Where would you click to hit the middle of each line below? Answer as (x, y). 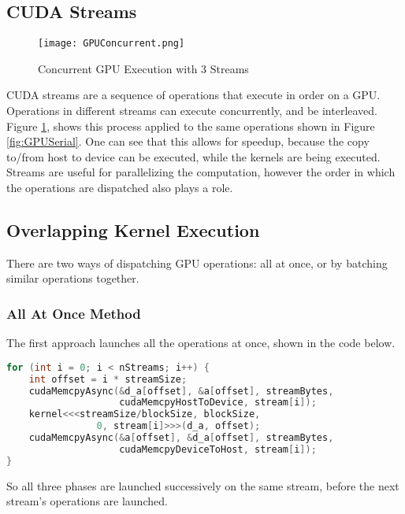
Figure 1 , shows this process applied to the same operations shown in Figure (191, 126)
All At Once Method (74, 313)
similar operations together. (73, 278)
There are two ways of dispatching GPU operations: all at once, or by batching (197, 263)
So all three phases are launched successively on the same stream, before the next (203, 485)
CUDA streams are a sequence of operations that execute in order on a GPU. (193, 95)
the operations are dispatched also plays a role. (120, 188)
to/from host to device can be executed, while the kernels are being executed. (193, 156)
